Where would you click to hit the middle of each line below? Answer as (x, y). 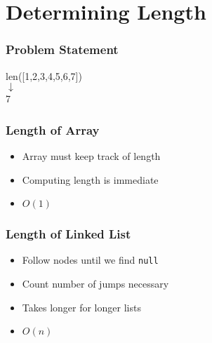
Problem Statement (62, 49)
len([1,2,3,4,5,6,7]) (44, 75)
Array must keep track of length (91, 156)
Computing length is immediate (90, 179)
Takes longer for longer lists (81, 307)
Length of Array (53, 129)
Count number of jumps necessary (95, 284)
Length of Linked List (68, 234)
